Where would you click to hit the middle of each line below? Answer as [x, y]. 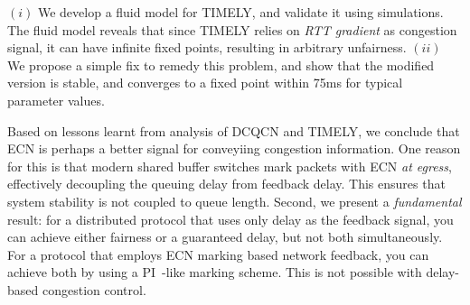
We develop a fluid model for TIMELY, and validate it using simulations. [240, 12]
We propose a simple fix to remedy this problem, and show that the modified [221, 65]
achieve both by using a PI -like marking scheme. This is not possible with [215, 272]
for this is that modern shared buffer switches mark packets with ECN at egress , [230, 166]
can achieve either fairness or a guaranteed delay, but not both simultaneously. [225, 237]
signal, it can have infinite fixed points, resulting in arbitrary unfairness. [207, 47]
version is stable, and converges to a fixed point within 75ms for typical [205, 83]
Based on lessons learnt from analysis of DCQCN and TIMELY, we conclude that [234, 130]
